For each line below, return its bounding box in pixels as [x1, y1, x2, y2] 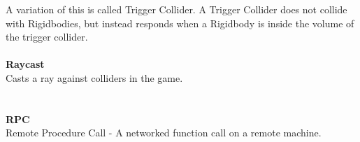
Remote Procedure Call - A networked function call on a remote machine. [6, 125, 322, 140]
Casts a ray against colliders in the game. [6, 70, 183, 85]
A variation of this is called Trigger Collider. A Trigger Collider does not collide [6, 2, 347, 16]
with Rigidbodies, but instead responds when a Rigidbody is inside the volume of [6, 15, 354, 30]
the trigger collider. [6, 29, 88, 44]
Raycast [6, 57, 45, 71]
